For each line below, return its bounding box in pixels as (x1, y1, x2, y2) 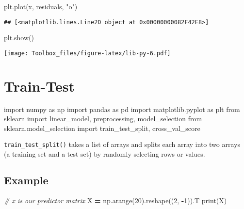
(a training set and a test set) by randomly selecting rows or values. (4, 149, 205, 159)
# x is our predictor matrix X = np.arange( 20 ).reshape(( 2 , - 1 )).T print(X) (4, 195, 227, 205)
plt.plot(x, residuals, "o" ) (4, 1, 78, 11)
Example (4, 173, 49, 188)
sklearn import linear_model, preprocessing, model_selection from (4, 113, 202, 124)
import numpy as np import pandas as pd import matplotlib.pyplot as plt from (4, 104, 240, 114)
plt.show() (4, 32, 34, 43)
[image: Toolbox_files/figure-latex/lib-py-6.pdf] (4, 49, 171, 57)
